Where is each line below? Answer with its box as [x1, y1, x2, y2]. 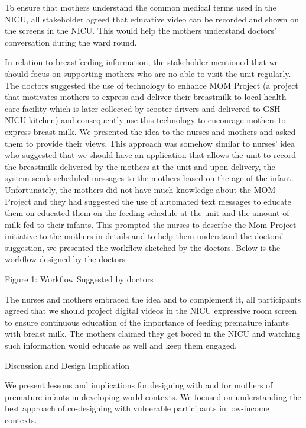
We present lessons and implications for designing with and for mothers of [5, 379, 273, 391]
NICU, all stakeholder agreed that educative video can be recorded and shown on [5, 12, 300, 25]
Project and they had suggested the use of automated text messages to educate [5, 195, 291, 207]
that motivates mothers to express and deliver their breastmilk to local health [5, 91, 287, 103]
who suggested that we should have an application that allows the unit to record [5, 149, 297, 161]
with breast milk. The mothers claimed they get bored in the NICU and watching [5, 327, 301, 340]
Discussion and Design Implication [5, 359, 130, 371]
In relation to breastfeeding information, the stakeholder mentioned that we [5, 56, 279, 68]
